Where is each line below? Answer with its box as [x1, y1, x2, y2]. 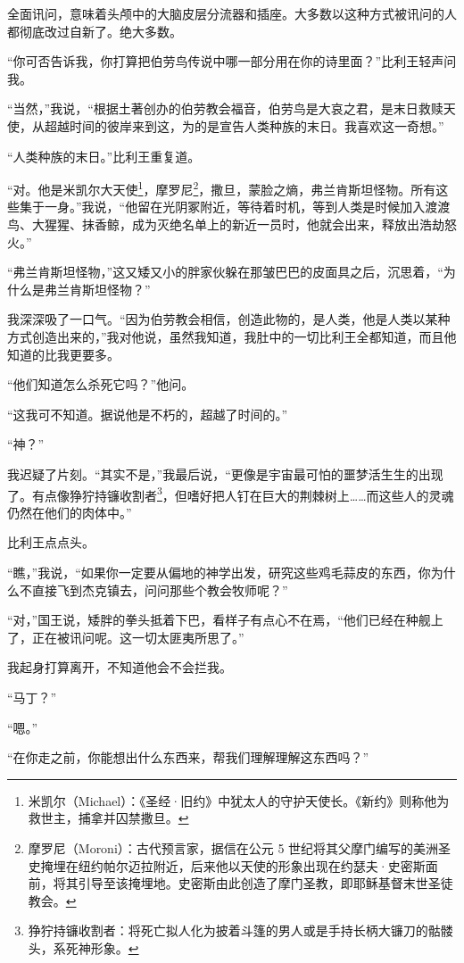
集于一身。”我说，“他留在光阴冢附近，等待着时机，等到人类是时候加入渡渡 [19, 197, 451, 216]
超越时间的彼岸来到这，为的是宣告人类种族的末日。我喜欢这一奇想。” [44, 116, 444, 135]
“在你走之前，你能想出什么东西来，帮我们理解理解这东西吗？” [7, 748, 369, 767]
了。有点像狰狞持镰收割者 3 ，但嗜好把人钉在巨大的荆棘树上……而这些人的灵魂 [7, 483, 454, 504]
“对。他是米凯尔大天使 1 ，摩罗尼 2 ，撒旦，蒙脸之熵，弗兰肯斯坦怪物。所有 [7, 178, 436, 198]
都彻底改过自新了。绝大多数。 [7, 21, 182, 40]
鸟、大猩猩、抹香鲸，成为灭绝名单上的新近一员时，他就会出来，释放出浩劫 [7, 215, 444, 233]
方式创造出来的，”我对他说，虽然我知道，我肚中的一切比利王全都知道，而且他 [7, 327, 457, 345]
